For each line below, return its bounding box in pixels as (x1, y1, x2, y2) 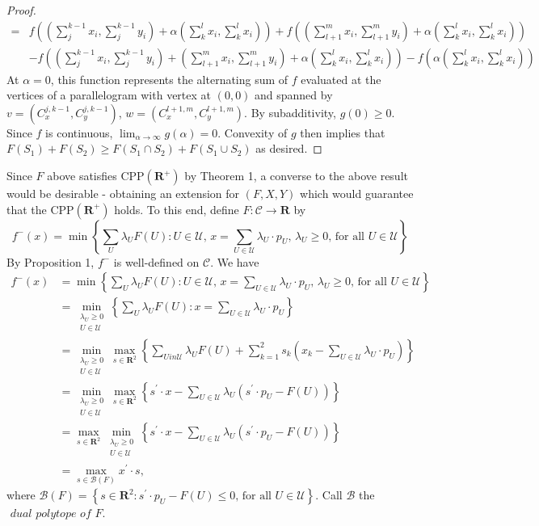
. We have (210, 253, 259, 270)
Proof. (6, 2, 36, 18)
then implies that (300, 124, 385, 141)
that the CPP (6, 200, 74, 217)
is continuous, (45, 124, 113, 141)
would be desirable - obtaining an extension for (6, 185, 240, 202)
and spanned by (255, 86, 333, 103)
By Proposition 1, (6, 253, 95, 270)
